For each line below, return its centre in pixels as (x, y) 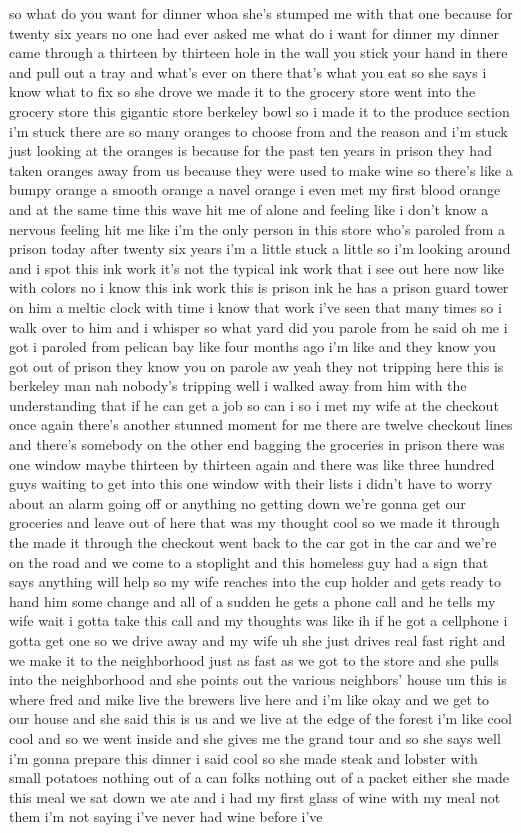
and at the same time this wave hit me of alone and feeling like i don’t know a (249, 208)
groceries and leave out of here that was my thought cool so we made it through (254, 522)
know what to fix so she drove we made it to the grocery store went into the (242, 91)
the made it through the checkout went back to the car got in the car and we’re (253, 542)
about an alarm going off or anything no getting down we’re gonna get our (237, 502)
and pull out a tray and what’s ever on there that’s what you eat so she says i (248, 71)
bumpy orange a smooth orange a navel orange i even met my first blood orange (255, 189)
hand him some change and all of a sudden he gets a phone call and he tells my (252, 600)
